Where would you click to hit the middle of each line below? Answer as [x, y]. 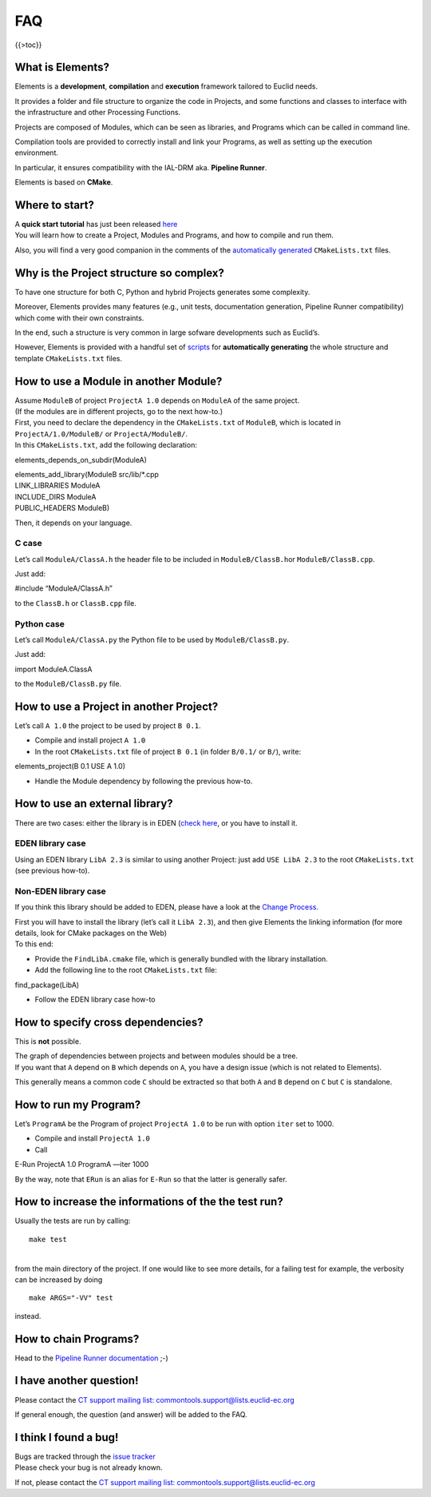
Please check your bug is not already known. [89, 1467]
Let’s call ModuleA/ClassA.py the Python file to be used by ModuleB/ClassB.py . [152, 640]
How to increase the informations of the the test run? [149, 1202]
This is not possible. [48, 1041]
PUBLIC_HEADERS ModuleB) [62, 508]
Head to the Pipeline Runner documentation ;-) [92, 1358]
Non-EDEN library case [61, 891]
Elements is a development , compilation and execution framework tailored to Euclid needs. [166, 86]
